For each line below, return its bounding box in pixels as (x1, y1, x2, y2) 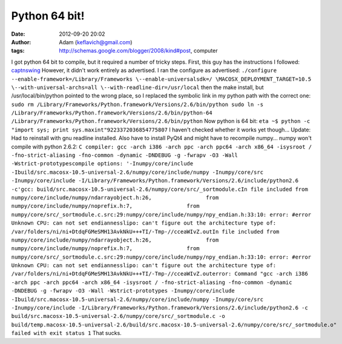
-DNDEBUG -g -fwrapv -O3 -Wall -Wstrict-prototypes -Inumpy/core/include (11, 288, 235, 294)
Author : (11, 38, 31, 45)
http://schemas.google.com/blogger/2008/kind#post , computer (59, 47, 218, 55)
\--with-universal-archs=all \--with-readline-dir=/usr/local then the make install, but (11, 84, 264, 91)
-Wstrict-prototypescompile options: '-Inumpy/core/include (11, 160, 194, 167)
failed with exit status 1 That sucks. (11, 329, 122, 337)
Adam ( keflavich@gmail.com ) (59, 38, 133, 45)
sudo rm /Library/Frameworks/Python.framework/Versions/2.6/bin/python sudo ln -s (11, 101, 263, 108)
